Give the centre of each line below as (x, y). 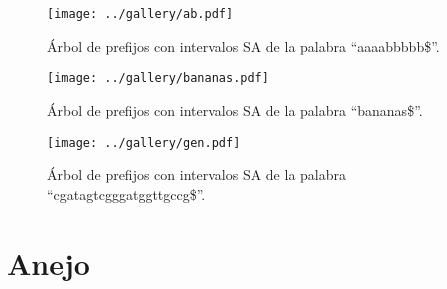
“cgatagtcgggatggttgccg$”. (126, 193)
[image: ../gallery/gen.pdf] (144, 142)
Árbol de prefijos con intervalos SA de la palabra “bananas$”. (235, 109)
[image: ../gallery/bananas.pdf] (158, 78)
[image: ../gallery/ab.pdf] (140, 14)
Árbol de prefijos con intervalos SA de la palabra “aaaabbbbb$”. (243, 45)
